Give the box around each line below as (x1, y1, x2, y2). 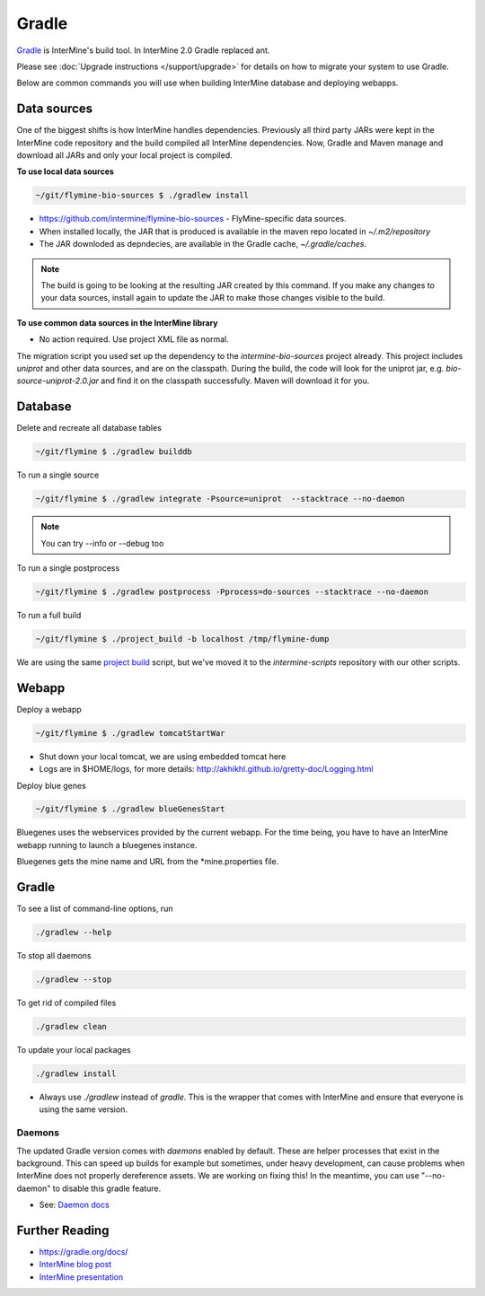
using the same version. (39, 1104, 128, 1115)
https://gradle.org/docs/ (39, 1247, 128, 1257)
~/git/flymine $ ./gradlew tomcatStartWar (35, 728, 225, 738)
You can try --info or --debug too (40, 538, 164, 548)
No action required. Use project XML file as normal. (39, 334, 229, 345)
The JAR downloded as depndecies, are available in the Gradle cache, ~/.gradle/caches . (39, 239, 367, 250)
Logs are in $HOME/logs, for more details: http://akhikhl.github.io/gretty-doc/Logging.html (39, 764, 374, 775)
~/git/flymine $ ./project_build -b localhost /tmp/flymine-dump (35, 634, 330, 644)
